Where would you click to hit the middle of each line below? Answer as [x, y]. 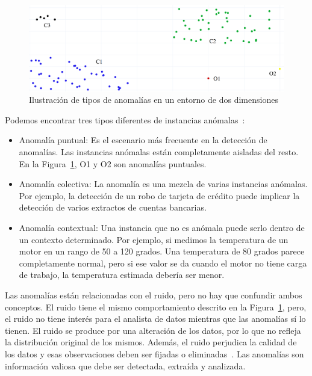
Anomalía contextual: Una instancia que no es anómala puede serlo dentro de [162, 228]
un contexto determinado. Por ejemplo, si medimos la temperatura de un [154, 239]
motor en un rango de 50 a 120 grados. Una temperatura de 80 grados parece [162, 251]
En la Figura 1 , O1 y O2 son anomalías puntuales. [113, 163]
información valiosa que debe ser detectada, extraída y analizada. [125, 365]
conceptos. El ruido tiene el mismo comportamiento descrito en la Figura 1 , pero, [156, 307]
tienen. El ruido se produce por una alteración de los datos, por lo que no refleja [153, 330]
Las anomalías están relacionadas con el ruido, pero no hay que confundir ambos [154, 294]
